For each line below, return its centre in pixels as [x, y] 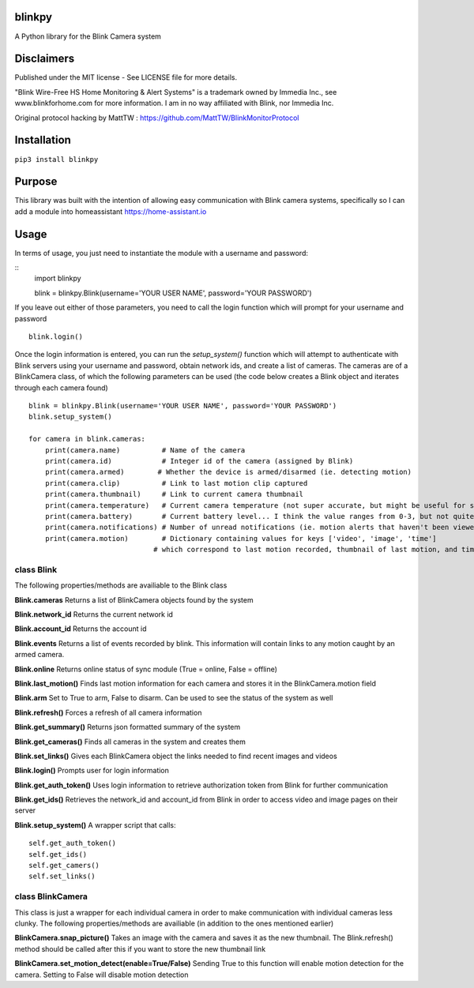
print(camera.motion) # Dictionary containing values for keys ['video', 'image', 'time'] [241, 538]
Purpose [36, 182]
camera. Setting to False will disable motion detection [102, 975]
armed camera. [39, 655]
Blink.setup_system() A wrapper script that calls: [96, 825]
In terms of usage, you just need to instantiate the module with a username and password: [161, 253]
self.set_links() [62, 876]
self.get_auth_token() [73, 843]
